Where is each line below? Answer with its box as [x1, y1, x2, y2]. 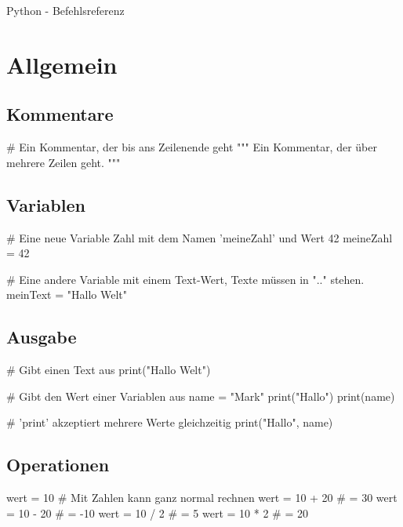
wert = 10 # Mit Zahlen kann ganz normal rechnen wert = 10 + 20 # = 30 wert [6, 489, 398, 506]
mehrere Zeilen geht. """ [6, 154, 121, 170]
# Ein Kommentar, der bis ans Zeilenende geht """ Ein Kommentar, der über [6, 139, 377, 155]
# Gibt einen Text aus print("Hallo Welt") [6, 362, 211, 378]
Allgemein [6, 48, 118, 80]
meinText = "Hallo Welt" [6, 286, 127, 303]
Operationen [6, 452, 110, 477]
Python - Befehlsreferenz [6, 2, 125, 18]
